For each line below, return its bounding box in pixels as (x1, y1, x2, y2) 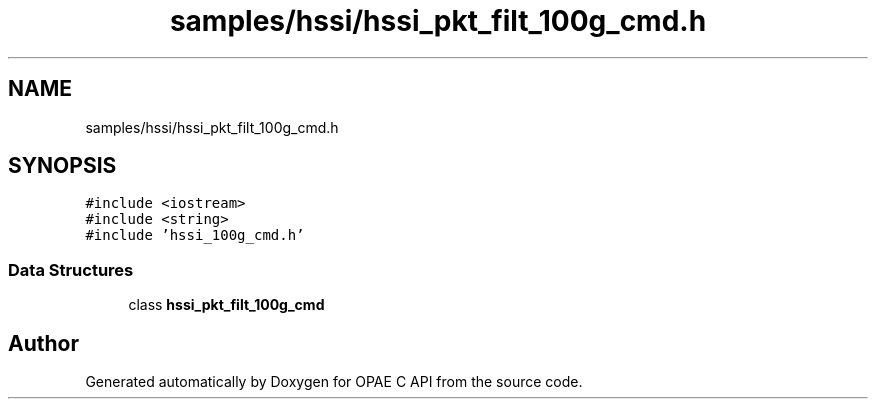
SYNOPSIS (8, 153, 117, 179)
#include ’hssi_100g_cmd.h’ (85, 227, 305, 244)
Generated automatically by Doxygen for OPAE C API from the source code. (85, 373, 583, 391)
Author (8, 330, 79, 356)
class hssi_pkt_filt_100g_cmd (128, 296, 325, 314)
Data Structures (8, 259, 134, 280)
